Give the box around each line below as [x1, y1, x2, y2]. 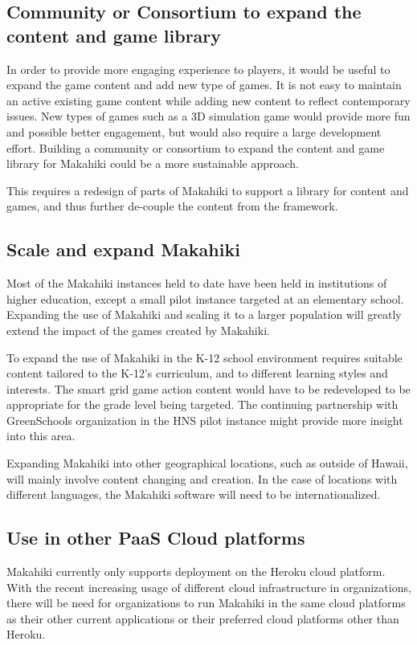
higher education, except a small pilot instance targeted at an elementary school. [6, 290, 404, 307]
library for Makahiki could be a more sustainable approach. [6, 155, 300, 172]
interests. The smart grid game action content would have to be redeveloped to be [6, 380, 411, 397]
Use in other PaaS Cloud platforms [6, 525, 305, 550]
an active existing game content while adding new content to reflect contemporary [6, 92, 411, 108]
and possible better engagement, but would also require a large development [6, 123, 382, 140]
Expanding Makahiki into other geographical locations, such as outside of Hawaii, [6, 455, 408, 472]
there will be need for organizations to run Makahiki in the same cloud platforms [6, 594, 406, 611]
